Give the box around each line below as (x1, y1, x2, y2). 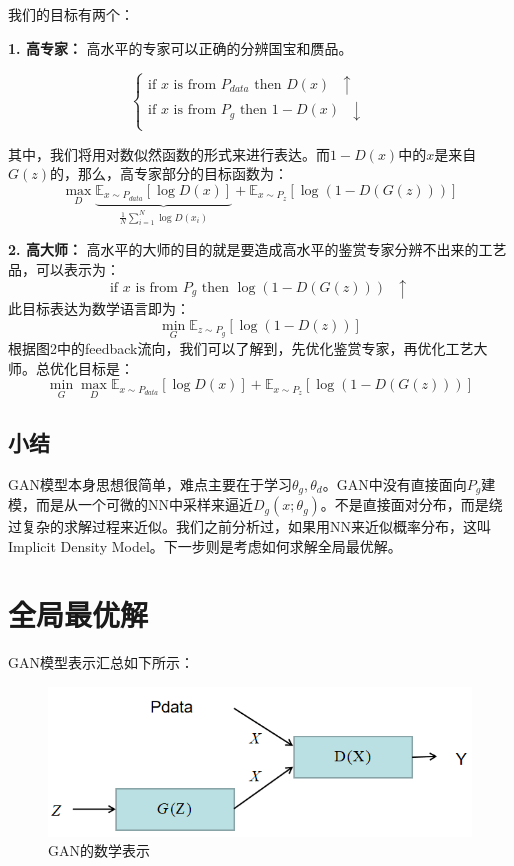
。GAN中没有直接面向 (322, 473, 467, 494)
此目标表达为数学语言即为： (8, 298, 190, 319)
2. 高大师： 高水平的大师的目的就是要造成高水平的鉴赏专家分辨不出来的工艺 (8, 239, 507, 260)
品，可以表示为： (8, 258, 120, 279)
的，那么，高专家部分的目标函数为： (50, 163, 288, 184)
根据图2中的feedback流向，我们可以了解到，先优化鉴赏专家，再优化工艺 (8, 338, 474, 359)
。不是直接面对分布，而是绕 (320, 494, 503, 515)
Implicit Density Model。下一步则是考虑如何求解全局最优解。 (8, 535, 402, 556)
